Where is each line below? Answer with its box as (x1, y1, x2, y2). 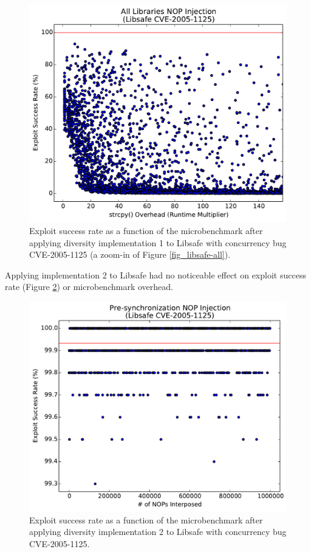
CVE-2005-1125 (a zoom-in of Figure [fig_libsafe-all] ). (29, 248, 231, 261)
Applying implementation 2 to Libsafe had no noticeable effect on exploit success (5, 268, 306, 281)
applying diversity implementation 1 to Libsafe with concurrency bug (29, 236, 287, 249)
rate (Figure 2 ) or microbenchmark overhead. (5, 280, 173, 293)
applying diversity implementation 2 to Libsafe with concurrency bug (29, 525, 287, 538)
